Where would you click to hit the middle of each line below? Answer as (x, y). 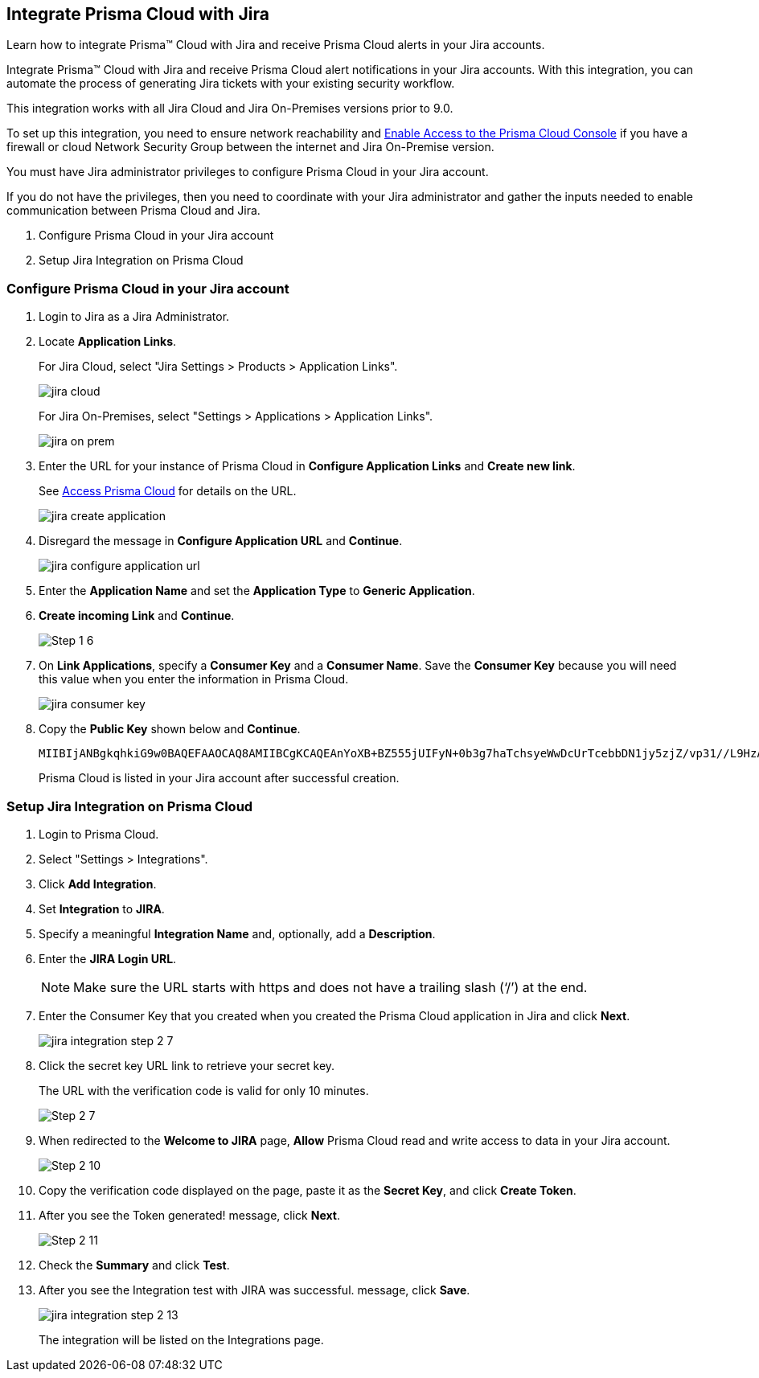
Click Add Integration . (98, 884)
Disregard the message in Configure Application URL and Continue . (221, 541)
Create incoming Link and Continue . (137, 616)
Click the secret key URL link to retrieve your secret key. (187, 1065)
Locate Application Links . (108, 342)
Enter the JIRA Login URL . (108, 958)
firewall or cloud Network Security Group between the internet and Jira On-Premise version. (250, 147)
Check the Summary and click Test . (134, 1265)
